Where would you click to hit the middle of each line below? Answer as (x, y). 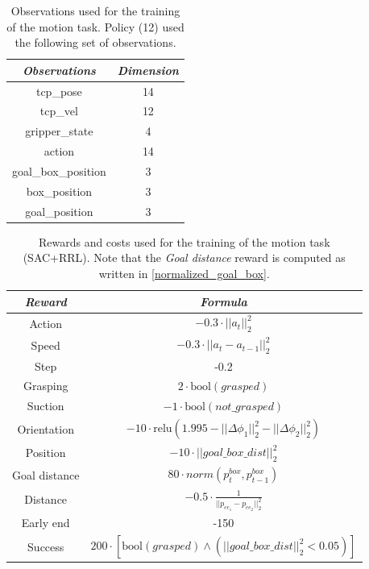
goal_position (59, 211)
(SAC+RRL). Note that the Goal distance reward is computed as (184, 258)
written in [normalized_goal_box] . (184, 273)
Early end (46, 523)
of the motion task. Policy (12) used (95, 26)
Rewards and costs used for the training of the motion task (184, 241)
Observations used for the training (95, 10)
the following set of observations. (95, 42)
